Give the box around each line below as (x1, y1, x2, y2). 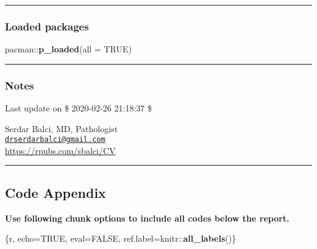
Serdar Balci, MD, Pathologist (5, 122, 118, 135)
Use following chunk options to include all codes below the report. (5, 211, 290, 224)
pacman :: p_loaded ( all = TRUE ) (5, 43, 132, 55)
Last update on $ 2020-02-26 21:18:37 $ (5, 102, 152, 114)
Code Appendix (5, 183, 106, 202)
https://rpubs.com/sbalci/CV (5, 144, 116, 156)
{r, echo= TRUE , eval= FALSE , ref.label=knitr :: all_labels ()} (5, 232, 237, 245)
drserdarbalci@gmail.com (5, 135, 105, 144)
